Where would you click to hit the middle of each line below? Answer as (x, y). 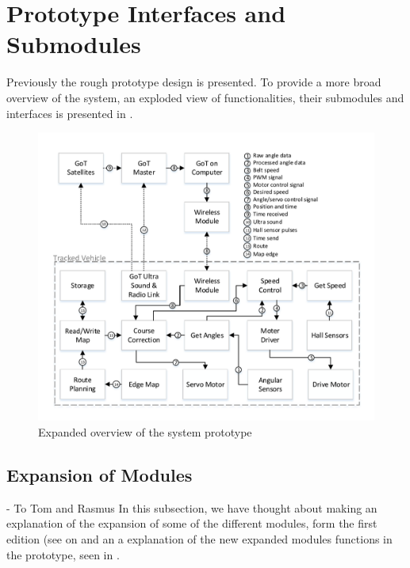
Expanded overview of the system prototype (145, 432)
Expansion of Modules (100, 475)
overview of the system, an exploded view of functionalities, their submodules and (205, 97)
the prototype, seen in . (63, 554)
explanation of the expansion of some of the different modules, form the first (192, 523)
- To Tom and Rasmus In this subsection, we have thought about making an (192, 507)
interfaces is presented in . (70, 113)
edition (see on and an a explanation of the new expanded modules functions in (199, 539)
